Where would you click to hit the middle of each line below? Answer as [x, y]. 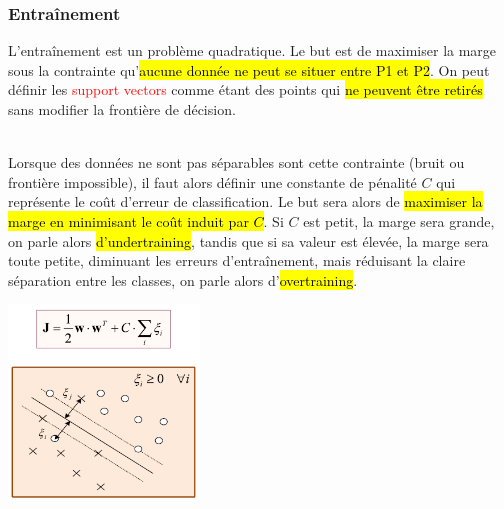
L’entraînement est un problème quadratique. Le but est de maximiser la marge [252, 50]
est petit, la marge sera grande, [399, 220]
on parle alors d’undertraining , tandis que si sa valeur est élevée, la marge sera [248, 240]
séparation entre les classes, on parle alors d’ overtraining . [183, 279]
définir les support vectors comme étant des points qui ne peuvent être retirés [245, 89]
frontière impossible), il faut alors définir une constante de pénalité [212, 181]
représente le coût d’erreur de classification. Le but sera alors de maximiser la [245, 201]
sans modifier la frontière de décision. [122, 109]
